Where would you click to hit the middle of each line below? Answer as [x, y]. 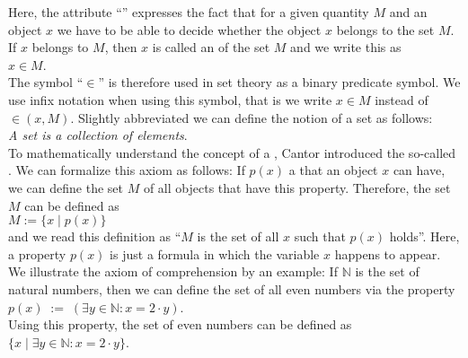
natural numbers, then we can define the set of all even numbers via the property [232, 288]
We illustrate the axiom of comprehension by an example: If [173, 271]
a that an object [333, 170]
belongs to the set [385, 29]
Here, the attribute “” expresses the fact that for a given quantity [189, 12]
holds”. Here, [424, 236]
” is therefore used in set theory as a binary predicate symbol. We [279, 82]
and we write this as [346, 47]
